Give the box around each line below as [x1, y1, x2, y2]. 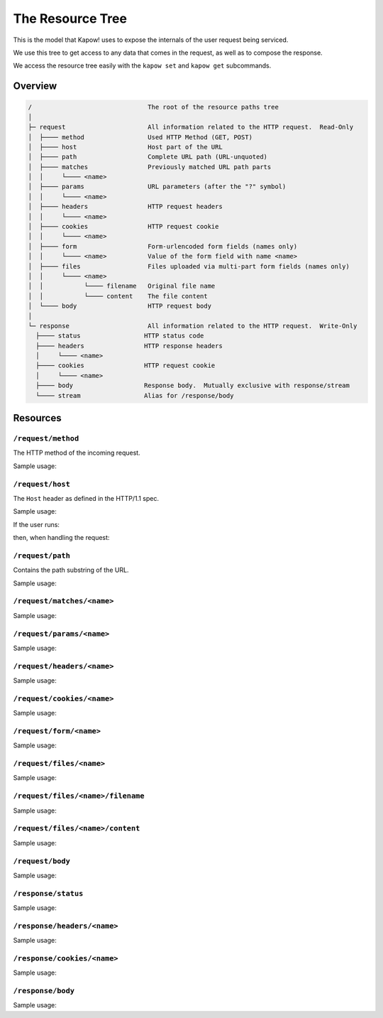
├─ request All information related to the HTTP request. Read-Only [28, 123, 354, 131]
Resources [13, 412, 62, 424]
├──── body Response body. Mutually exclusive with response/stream [35, 381, 350, 390]
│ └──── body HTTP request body [28, 302, 212, 310]
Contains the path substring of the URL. [13, 565, 129, 575]
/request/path [13, 551, 71, 561]
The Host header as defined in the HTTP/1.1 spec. [13, 494, 160, 502]
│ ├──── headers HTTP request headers [28, 202, 223, 211]
